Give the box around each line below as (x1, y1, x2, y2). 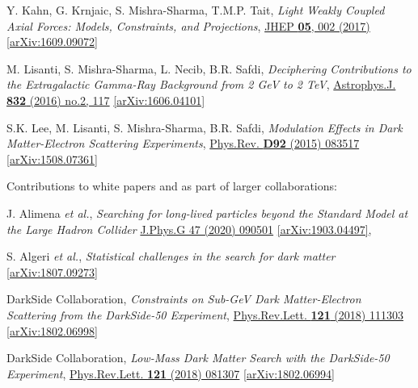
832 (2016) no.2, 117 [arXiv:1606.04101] (6, 91, 205, 108)
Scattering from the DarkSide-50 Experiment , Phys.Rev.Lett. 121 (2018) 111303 (6, 306, 403, 323)
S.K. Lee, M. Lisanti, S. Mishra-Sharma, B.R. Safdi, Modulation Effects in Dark (6, 119, 403, 136)
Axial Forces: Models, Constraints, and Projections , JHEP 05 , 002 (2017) (6, 17, 370, 34)
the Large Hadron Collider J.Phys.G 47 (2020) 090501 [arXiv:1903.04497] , (6, 220, 372, 237)
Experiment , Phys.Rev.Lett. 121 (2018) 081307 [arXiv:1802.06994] (6, 365, 335, 382)
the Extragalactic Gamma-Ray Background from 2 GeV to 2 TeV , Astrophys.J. (6, 76, 396, 93)
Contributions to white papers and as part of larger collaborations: (6, 177, 337, 194)
